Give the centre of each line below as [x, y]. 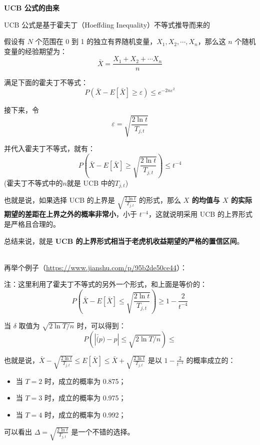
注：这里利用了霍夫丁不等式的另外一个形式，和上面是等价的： [105, 284]
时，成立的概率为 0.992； [85, 415]
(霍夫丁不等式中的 [33, 182]
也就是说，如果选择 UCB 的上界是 [59, 200]
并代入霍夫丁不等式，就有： [49, 148]
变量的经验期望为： [35, 51]
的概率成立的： [211, 360]
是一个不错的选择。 [103, 431]
